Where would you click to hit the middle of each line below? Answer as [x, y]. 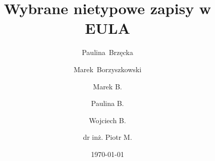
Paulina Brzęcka [107, 52]
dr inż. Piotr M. [107, 137]
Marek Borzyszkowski [107, 69]
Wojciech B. [107, 120]
